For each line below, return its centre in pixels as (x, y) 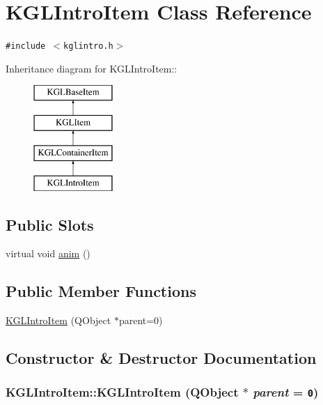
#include (26, 46)
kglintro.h (88, 46)
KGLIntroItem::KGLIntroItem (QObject (122, 392)
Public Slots (50, 224)
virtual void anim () (48, 253)
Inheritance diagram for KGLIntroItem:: (92, 68)
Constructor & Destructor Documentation (161, 358)
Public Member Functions (101, 291)
